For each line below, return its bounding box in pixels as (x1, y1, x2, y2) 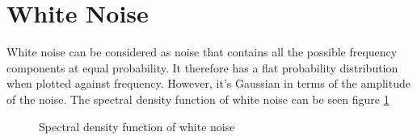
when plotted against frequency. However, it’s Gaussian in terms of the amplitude (6, 75, 411, 92)
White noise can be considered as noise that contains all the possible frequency (6, 43, 398, 60)
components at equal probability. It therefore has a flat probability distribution (6, 59, 398, 76)
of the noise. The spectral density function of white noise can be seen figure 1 (6, 90, 390, 107)
